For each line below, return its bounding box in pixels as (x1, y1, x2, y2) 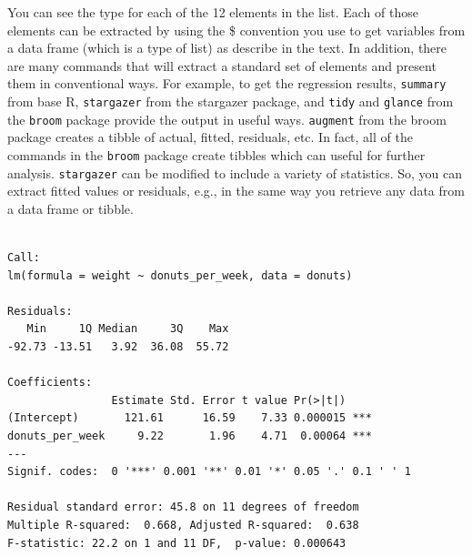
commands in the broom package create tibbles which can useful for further (7, 145, 426, 164)
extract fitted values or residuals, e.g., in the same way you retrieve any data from (7, 181, 465, 200)
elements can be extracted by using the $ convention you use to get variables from (7, 20, 466, 39)
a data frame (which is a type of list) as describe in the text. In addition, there (7, 38, 447, 57)
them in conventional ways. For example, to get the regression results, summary (7, 74, 447, 93)
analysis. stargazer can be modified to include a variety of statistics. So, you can (7, 163, 463, 182)
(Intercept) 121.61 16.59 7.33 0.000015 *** (7, 411, 372, 425)
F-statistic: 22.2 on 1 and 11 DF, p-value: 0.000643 (7, 536, 346, 550)
